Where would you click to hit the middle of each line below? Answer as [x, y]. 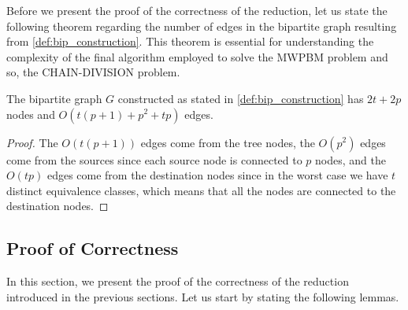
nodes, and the [351, 159]
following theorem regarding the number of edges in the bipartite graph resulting [202, 26]
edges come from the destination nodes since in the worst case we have [217, 175]
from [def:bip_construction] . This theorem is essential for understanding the [190, 41]
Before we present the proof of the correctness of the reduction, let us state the [197, 10]
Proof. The [32, 142]
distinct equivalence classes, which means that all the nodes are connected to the [201, 190]
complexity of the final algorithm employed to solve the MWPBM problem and [197, 56]
